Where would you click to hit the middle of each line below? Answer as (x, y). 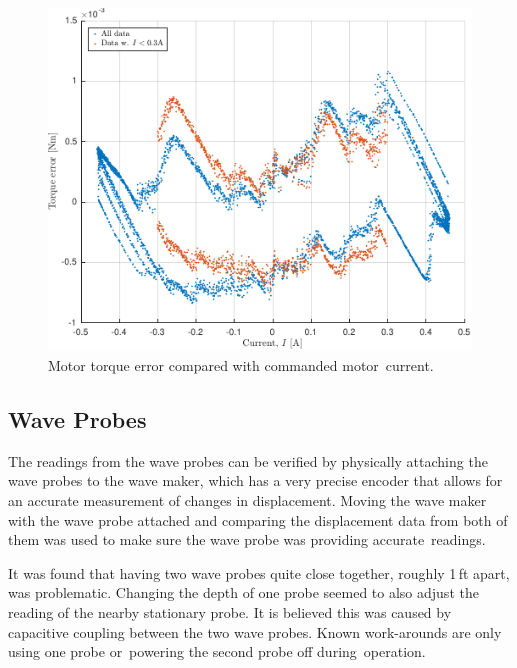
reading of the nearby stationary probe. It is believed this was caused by (230, 611)
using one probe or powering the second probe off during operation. (217, 651)
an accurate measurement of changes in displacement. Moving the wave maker (247, 500)
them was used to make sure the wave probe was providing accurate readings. (247, 539)
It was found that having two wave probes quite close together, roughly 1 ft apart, (259, 572)
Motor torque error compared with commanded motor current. (241, 365)
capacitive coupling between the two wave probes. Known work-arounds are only (255, 631)
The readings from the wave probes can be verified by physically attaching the (248, 460)
